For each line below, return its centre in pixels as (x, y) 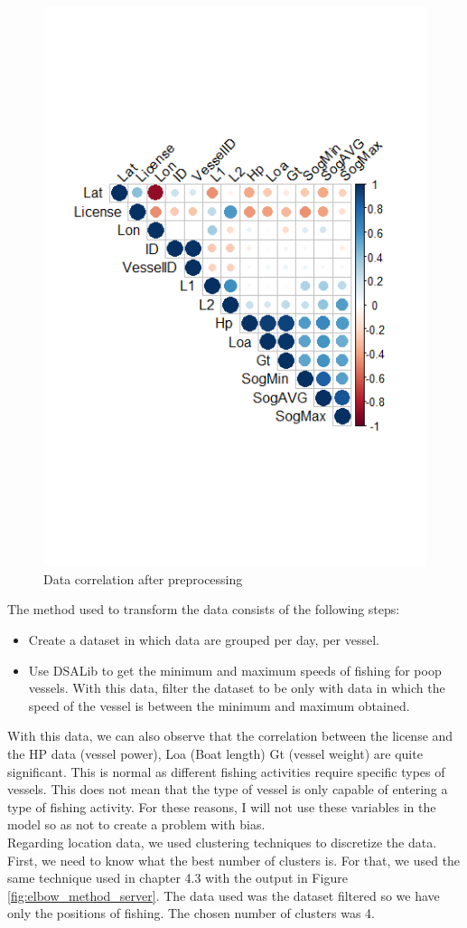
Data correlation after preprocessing (143, 578)
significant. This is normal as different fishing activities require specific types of (226, 771)
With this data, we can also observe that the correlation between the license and (230, 736)
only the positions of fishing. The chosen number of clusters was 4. (191, 913)
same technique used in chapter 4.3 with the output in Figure (177, 878)
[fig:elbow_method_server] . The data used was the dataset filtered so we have (224, 895)
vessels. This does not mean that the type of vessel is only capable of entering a (228, 789)
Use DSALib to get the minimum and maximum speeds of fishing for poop (235, 670)
